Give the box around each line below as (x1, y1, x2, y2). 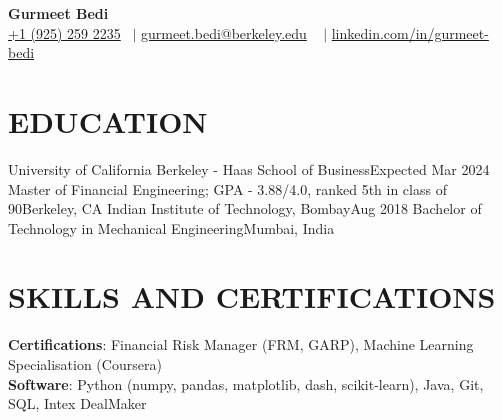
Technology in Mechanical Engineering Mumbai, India (8, 217, 335, 238)
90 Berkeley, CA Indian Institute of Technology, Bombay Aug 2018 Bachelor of (8, 198, 482, 219)
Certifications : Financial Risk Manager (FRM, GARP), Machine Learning (8, 334, 474, 355)
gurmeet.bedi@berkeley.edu (141, 22, 307, 43)
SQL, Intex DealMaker (8, 393, 147, 414)
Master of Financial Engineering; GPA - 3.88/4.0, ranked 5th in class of (8, 178, 447, 199)
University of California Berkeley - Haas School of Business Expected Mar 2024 (8, 158, 490, 179)
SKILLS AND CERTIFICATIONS (8, 276, 496, 317)
